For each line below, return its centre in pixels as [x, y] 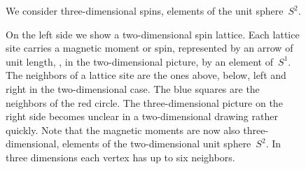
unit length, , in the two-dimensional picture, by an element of [140, 61]
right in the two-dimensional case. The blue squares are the [133, 88]
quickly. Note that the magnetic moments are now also [123, 130]
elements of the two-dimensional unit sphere [157, 144]
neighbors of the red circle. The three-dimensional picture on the [144, 102]
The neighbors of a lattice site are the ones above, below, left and [146, 75]
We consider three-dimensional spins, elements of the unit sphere [145, 10]
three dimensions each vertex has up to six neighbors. [120, 157]
